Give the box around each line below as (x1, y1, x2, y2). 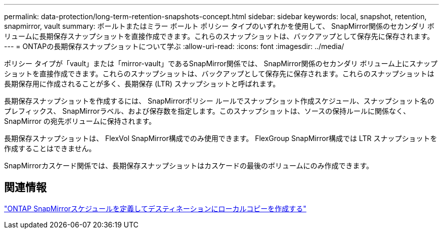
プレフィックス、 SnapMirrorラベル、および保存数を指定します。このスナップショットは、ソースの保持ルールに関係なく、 (4, 107, 411, 115)
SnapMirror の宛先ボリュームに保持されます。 (4, 117, 156, 125)
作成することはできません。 (4, 144, 96, 153)
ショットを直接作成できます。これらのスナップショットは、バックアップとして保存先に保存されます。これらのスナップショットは (4, 69, 434, 78)
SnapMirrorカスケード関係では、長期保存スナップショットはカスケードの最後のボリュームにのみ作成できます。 (4, 161, 374, 170)
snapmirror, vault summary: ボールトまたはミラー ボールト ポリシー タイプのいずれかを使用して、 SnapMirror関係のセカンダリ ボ (4, 22, 434, 30)
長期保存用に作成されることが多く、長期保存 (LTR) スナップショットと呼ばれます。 (4, 79, 280, 88)
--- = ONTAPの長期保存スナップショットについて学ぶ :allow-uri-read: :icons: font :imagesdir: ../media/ (4, 42, 344, 51)
